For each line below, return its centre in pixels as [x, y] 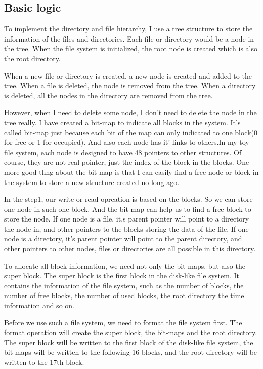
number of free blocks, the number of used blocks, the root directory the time [124, 295]
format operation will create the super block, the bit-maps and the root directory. [131, 332]
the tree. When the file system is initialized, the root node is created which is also [131, 48]
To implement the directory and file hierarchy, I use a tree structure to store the [128, 29]
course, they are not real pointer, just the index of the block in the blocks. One [127, 162]
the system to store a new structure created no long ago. [92, 182]
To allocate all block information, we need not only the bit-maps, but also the [125, 265]
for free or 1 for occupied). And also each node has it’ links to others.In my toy [127, 142]
